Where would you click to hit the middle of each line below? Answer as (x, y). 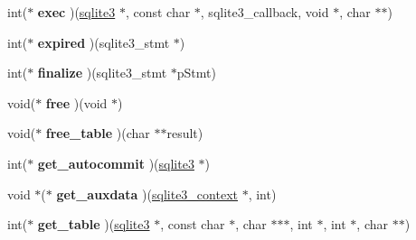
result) (185, 133)
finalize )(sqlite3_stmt (102, 73)
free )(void (76, 102)
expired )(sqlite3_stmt (104, 42)
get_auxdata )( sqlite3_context (147, 194)
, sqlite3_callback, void (265, 12)
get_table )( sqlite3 (94, 224)
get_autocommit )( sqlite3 (116, 163)
